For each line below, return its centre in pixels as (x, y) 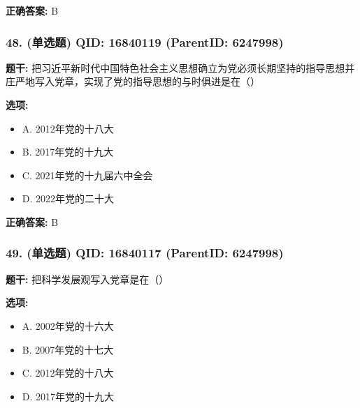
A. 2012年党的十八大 (68, 128)
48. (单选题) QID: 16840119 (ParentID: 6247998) (145, 41)
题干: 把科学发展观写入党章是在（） (87, 279)
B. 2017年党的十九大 (68, 152)
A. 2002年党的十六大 (68, 325)
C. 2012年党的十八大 (68, 373)
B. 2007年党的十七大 (68, 349)
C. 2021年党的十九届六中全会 (87, 175)
